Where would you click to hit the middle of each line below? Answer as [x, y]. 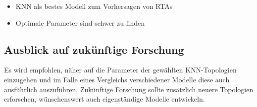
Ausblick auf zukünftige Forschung [94, 49]
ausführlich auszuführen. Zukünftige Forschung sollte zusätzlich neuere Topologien [129, 89]
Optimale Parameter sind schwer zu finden [80, 22]
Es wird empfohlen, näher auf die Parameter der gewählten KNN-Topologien [120, 70]
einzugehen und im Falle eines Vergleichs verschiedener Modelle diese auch [117, 79]
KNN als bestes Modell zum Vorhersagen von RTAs [94, 6]
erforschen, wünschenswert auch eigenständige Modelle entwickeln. [104, 99]
